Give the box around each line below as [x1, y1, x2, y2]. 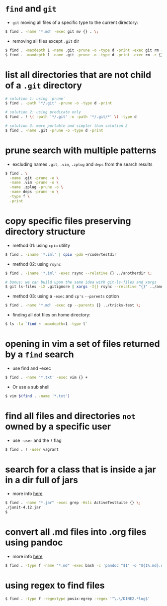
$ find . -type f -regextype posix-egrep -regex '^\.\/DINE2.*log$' [5, 596, 150, 601]
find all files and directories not [5, 410, 136, 421]
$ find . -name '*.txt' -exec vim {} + [5, 375, 88, 380]
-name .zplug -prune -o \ [9, 185, 64, 190]
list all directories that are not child [5, 69, 152, 80]
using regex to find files [5, 580, 105, 591]
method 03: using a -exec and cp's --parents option [12, 293, 119, 299]
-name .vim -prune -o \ [9, 180, 59, 185]
